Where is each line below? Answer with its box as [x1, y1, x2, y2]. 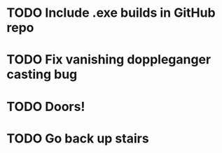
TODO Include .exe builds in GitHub [6, 5, 216, 21]
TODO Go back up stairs [6, 131, 149, 146]
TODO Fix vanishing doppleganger [6, 52, 211, 68]
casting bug [6, 66, 78, 82]
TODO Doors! [6, 99, 85, 115]
